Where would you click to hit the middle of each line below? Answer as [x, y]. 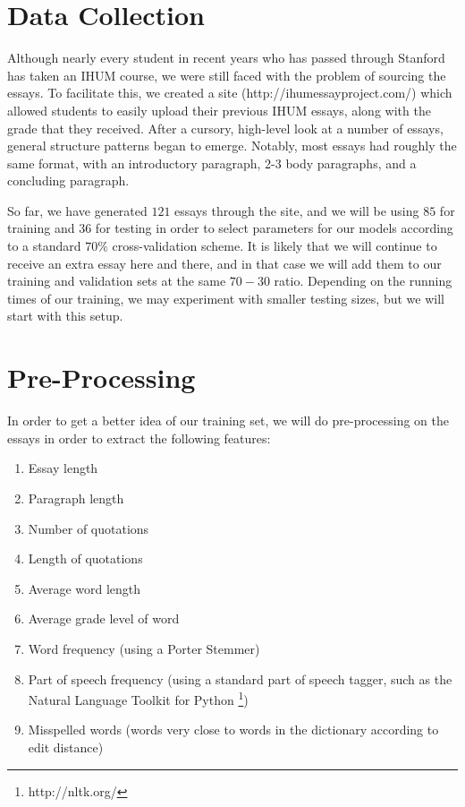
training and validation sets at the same [117, 281]
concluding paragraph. [68, 180]
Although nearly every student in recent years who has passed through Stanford [226, 58]
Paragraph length [76, 498]
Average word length [85, 588]
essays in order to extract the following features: [139, 438]
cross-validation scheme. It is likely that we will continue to [275, 246]
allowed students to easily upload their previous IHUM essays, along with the [219, 110]
